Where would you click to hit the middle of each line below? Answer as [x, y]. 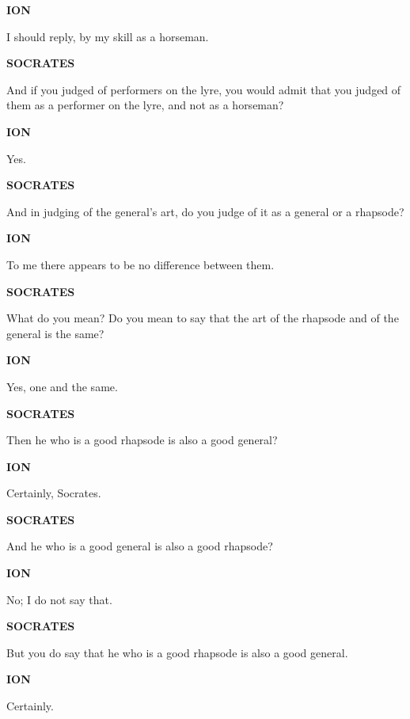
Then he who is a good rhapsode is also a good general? [142, 440]
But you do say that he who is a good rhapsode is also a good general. [177, 652]
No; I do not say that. [59, 599]
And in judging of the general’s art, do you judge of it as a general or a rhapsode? [205, 211]
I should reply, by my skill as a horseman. [108, 36]
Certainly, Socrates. [54, 493]
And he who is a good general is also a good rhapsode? [140, 546]
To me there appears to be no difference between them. [140, 264]
